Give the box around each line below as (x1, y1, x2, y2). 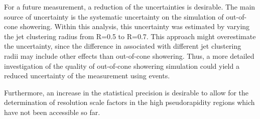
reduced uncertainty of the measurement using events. (4, 70, 170, 81)
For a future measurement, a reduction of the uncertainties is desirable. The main (4, 2, 255, 12)
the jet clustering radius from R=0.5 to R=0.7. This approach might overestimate (4, 31, 256, 41)
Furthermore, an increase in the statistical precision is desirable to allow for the (4, 87, 249, 97)
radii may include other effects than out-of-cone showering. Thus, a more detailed (4, 50, 254, 61)
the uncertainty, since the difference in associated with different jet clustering (4, 41, 241, 51)
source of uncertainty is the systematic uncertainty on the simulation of (4, 11, 224, 22)
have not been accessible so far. (4, 106, 100, 117)
